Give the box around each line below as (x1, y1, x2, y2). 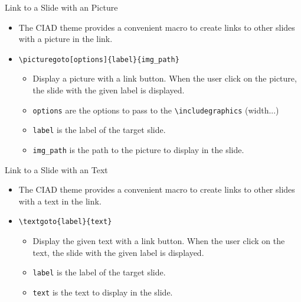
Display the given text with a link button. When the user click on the (32, 235, 285, 247)
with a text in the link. (18, 194, 102, 207)
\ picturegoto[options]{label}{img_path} (18, 55, 179, 64)
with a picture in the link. (18, 33, 113, 45)
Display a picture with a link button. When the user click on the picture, (32, 72, 297, 85)
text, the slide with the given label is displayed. (32, 246, 204, 258)
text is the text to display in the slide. (32, 285, 173, 298)
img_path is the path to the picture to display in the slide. (32, 143, 244, 155)
